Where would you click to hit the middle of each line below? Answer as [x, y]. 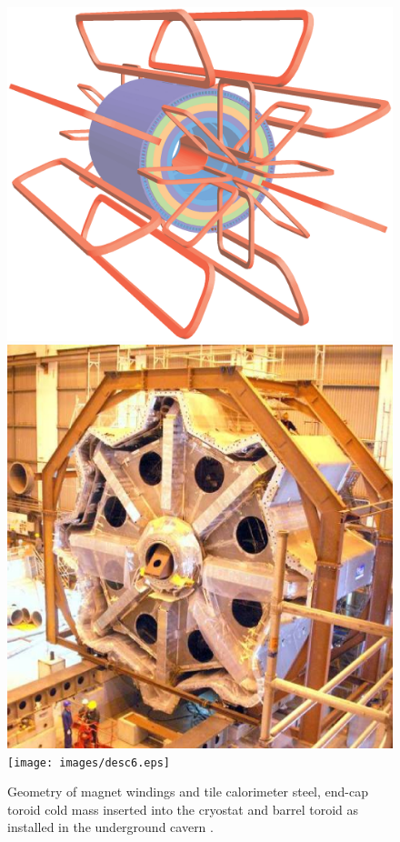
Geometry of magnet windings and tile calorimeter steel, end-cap [188, 792]
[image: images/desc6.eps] [89, 762]
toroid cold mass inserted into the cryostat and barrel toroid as [183, 809]
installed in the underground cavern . [110, 827]
